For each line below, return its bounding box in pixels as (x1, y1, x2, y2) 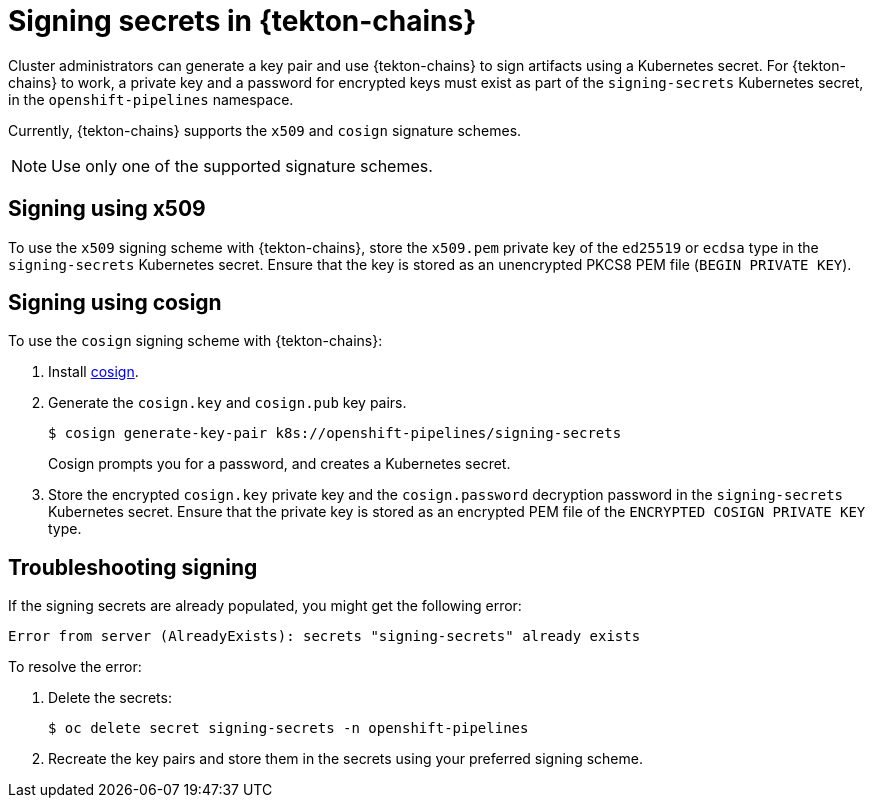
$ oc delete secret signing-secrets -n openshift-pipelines (48, 720, 529, 737)
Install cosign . (48, 363, 139, 381)
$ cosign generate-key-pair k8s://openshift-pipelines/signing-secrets (48, 425, 622, 442)
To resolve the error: (8, 658, 142, 676)
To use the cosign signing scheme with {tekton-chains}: (8, 332, 383, 350)
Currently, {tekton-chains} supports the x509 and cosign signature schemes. (8, 121, 522, 139)
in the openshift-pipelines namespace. (8, 90, 294, 108)
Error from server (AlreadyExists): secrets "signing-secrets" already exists (8, 628, 641, 645)
